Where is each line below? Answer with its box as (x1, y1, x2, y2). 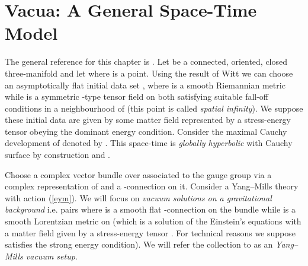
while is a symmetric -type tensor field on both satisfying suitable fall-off (5, 90, 269, 103)
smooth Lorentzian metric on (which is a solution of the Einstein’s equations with (5, 215, 301, 227)
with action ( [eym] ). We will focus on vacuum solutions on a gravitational (5, 191, 272, 204)
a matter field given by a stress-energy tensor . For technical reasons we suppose (5, 226, 296, 239)
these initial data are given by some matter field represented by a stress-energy (5, 113, 291, 126)
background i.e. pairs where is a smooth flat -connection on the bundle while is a (5, 203, 296, 216)
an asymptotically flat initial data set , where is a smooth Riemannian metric (5, 78, 285, 91)
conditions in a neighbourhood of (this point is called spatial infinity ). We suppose (5, 102, 303, 114)
